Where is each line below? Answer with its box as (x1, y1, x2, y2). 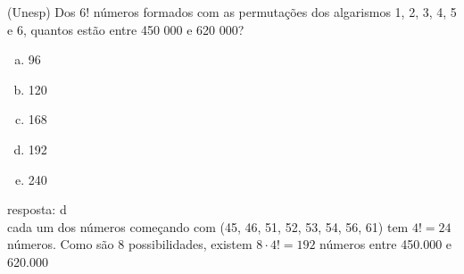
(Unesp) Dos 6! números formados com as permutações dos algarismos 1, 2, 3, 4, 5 (7, 3, 457, 21)
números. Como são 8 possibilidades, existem (7, 235, 253, 253)
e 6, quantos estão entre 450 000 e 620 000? (7, 20, 244, 38)
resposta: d (7, 200, 67, 219)
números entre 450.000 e (319, 235, 452, 253)
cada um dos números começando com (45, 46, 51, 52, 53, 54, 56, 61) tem (7, 217, 409, 236)
